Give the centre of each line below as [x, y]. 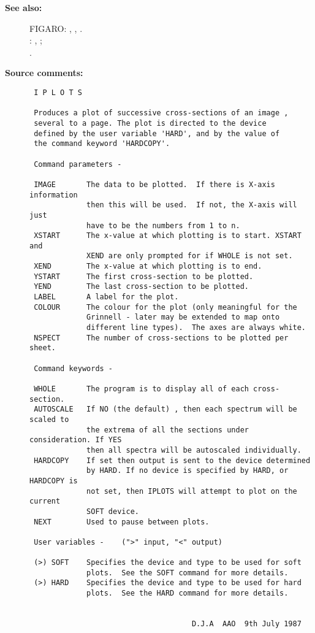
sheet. [43, 348]
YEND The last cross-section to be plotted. [141, 287]
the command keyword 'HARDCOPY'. [102, 144]
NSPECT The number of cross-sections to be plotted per [161, 338]
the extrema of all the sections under [168, 430]
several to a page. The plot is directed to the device [150, 123]
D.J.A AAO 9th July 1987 [246, 624]
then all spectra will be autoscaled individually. [194, 450]
